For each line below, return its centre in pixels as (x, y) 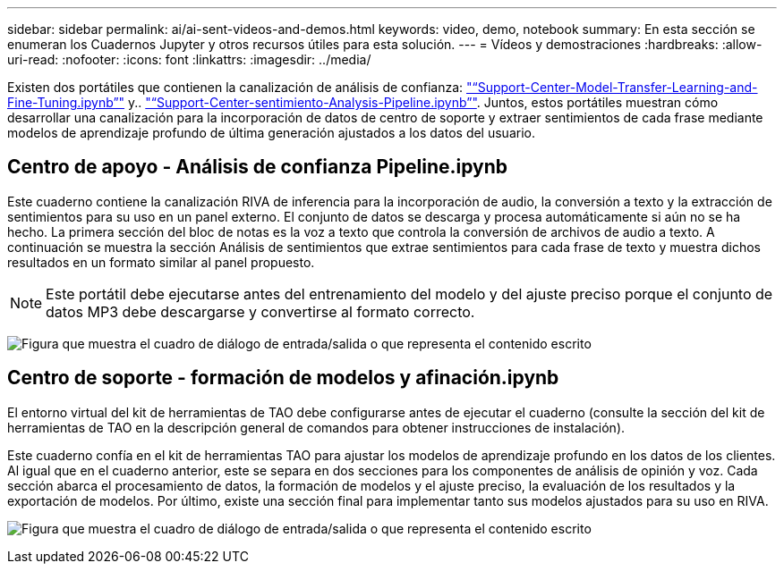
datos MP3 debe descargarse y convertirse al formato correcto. (260, 311)
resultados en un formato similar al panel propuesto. (161, 262)
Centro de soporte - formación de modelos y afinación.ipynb (283, 378)
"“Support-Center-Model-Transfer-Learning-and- (612, 87)
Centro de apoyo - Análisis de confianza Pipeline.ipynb (258, 167)
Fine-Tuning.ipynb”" (66, 102)
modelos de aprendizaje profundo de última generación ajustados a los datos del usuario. (271, 133)
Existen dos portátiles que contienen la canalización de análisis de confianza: (235, 87)
